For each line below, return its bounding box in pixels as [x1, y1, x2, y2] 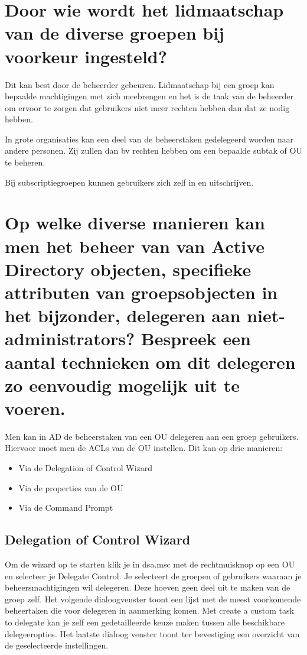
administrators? [5, 326, 135, 351]
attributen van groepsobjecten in [5, 280, 278, 304]
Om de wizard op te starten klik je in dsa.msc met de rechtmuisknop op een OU [5, 558, 295, 570]
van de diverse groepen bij [5, 21, 224, 45]
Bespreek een [141, 326, 251, 351]
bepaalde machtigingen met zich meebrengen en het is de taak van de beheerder [5, 90, 293, 102]
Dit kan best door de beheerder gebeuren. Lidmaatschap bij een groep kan [5, 78, 275, 90]
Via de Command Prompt [18, 501, 113, 514]
